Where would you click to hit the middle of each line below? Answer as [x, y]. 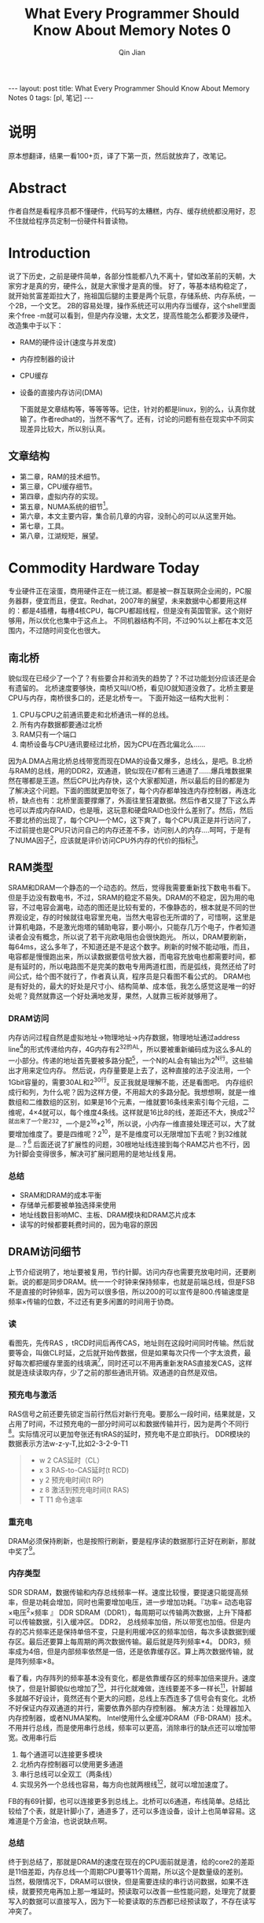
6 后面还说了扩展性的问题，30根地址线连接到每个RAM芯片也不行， [136, 1143]
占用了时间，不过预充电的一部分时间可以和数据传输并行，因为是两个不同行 [128, 1423]
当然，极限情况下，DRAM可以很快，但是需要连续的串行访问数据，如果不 [125, 1881]
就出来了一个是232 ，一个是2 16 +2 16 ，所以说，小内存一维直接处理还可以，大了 [128, 1123]
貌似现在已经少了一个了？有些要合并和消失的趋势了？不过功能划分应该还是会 [132, 678]
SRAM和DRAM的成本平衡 [60, 1194]
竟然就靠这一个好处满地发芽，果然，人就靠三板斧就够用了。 [125, 996]
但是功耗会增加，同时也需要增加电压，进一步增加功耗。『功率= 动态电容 [137, 1602]
